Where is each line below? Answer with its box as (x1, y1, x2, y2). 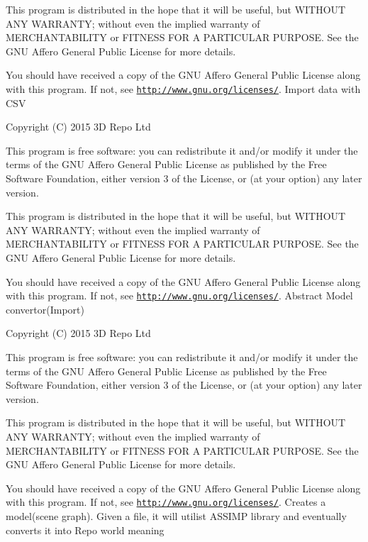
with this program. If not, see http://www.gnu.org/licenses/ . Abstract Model (6, 288, 353, 303)
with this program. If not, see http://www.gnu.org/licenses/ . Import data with (6, 81, 361, 96)
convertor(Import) (6, 302, 84, 316)
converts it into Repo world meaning (6, 522, 165, 537)
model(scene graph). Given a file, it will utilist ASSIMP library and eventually (6, 509, 347, 523)
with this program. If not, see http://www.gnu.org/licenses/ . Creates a (6, 494, 326, 509)
